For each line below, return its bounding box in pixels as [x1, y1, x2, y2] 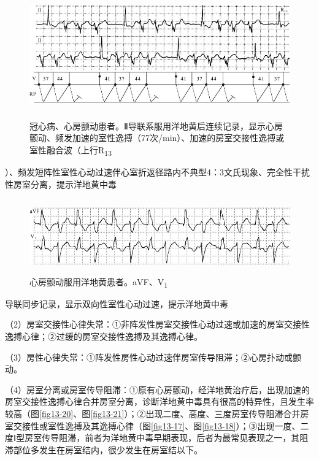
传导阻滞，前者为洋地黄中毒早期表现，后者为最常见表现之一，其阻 [42, 431, 309, 444]
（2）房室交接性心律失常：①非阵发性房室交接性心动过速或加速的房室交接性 [5, 318, 310, 331]
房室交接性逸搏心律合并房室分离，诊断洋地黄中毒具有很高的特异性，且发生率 [5, 395, 314, 408]
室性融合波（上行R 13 [29, 143, 112, 158]
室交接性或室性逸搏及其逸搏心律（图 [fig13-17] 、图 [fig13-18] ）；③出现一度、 [5, 419, 301, 432]
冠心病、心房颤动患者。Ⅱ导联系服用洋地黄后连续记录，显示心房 [29, 119, 283, 132]
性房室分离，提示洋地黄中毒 [5, 177, 117, 190]
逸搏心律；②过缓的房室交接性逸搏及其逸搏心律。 [5, 330, 202, 342]
